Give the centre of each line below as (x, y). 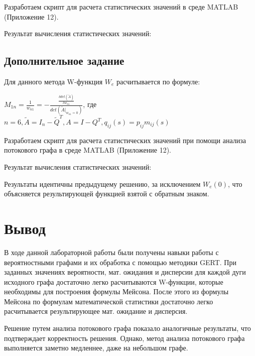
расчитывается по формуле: (158, 81)
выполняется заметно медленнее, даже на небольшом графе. (96, 348)
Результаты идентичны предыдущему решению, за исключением (102, 184)
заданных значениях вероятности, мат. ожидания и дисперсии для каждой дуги (125, 272)
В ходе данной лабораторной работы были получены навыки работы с (111, 252)
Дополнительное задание (64, 61)
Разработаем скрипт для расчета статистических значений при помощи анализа (125, 140)
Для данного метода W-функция (53, 81)
